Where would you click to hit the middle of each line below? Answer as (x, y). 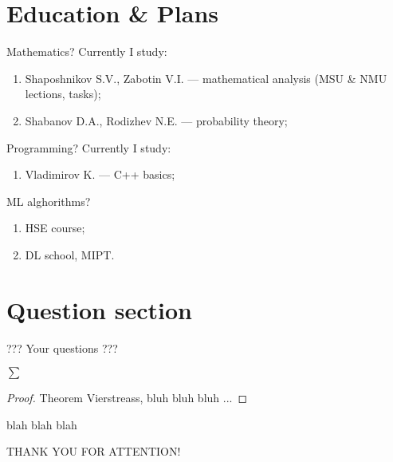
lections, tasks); (63, 94)
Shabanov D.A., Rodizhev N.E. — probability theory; (156, 120)
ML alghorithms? (49, 201)
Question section (99, 309)
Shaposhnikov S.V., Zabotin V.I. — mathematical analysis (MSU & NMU (206, 78)
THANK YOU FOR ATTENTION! (94, 451)
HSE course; (55, 228)
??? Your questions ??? (62, 347)
